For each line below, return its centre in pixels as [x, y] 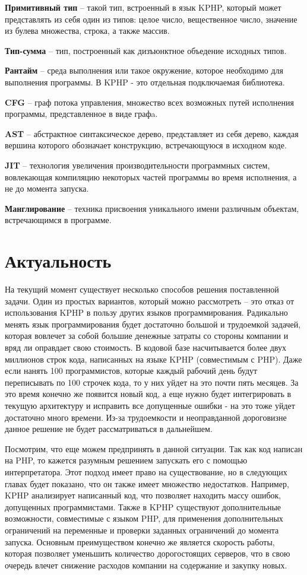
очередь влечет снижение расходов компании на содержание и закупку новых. [146, 565]
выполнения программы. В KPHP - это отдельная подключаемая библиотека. [145, 82]
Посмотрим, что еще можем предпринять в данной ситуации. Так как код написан [154, 448]
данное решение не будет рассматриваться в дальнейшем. [109, 429]
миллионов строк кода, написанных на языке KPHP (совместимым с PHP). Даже [153, 359]
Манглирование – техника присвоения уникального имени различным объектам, [152, 208]
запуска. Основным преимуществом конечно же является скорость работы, [140, 541]
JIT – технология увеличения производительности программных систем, [137, 165]
